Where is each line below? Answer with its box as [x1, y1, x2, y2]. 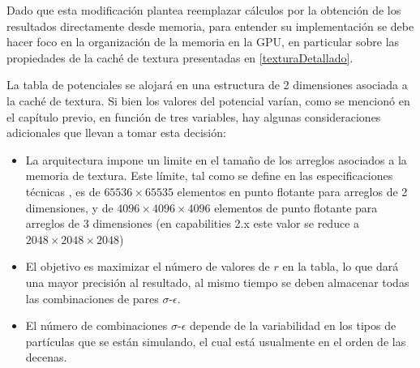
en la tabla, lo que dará [282, 258, 399, 275]
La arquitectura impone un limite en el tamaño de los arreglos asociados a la [25, 151, 407, 168]
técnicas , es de [25, 182, 101, 199]
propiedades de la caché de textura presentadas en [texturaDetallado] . [6, 49, 354, 66]
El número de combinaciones [25, 317, 168, 334]
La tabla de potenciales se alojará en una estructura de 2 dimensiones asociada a [6, 76, 408, 93]
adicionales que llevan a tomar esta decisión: [6, 124, 226, 141]
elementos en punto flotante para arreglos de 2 [177, 182, 408, 199]
